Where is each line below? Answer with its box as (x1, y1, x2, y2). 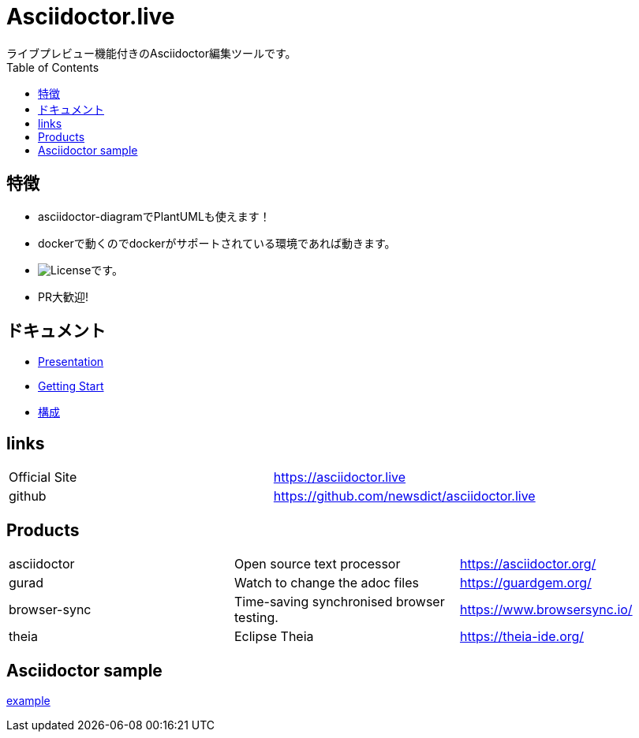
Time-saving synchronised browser (234, 594, 445, 610)
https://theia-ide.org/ (459, 628, 585, 645)
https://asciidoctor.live (273, 469, 406, 486)
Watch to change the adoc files (234, 575, 419, 591)
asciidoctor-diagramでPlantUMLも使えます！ (38, 209, 271, 223)
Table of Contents (6, 60, 99, 74)
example (6, 693, 50, 707)
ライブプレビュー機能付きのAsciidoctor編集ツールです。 (6, 46, 297, 60)
